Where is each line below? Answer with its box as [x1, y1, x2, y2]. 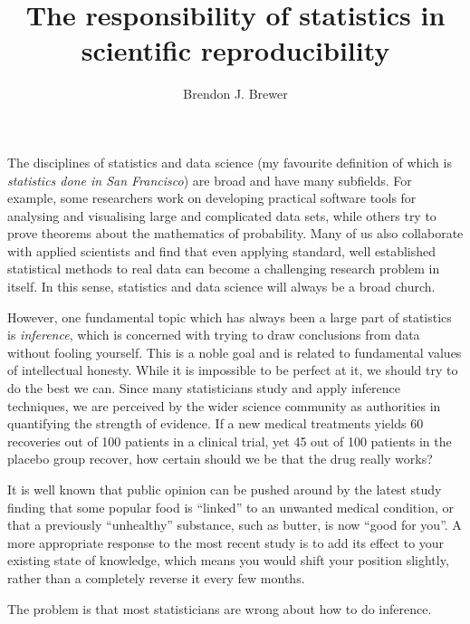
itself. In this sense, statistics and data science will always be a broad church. [7, 277, 436, 296]
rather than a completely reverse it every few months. [7, 568, 305, 587]
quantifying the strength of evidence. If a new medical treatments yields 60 [7, 414, 424, 433]
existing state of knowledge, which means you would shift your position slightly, [7, 551, 449, 570]
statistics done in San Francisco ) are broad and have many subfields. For [7, 170, 412, 189]
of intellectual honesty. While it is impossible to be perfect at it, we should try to [7, 360, 458, 379]
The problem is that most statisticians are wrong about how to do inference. [7, 599, 432, 618]
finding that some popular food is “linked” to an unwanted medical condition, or [7, 497, 455, 516]
